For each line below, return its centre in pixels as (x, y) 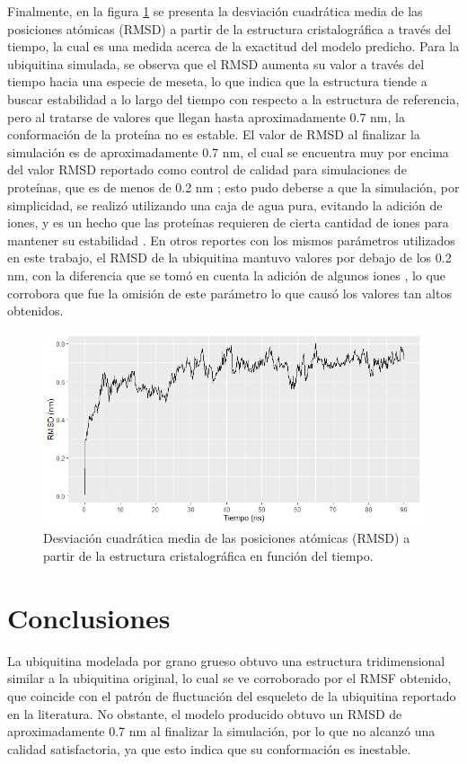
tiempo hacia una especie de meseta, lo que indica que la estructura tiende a (217, 81)
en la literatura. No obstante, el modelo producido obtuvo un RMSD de (205, 713)
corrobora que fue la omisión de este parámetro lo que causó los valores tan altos (229, 293)
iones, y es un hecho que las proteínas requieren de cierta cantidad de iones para (228, 222)
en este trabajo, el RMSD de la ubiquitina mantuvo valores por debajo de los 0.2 (229, 258)
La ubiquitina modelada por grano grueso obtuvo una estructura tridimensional (226, 660)
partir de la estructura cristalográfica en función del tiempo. (208, 556)
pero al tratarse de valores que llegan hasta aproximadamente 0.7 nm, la (206, 116)
